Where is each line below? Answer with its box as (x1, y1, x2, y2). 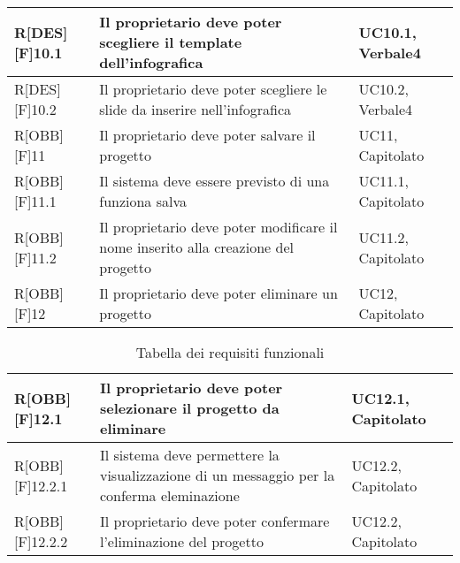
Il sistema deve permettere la (99, 445, 280, 465)
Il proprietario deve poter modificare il (99, 217, 338, 237)
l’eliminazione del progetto (99, 531, 264, 552)
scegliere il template (99, 32, 242, 52)
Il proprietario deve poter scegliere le (99, 79, 327, 99)
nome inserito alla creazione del (99, 237, 294, 257)
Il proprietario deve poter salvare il (99, 125, 316, 145)
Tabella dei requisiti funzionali (135, 342, 325, 362)
